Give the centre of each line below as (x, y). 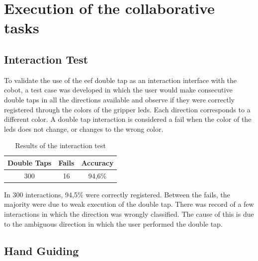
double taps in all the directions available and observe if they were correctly (119, 99)
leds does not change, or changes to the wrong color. (84, 129)
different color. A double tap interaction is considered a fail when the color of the (128, 119)
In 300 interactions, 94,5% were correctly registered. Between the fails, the (117, 194)
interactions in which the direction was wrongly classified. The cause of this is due (129, 214)
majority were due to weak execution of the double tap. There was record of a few (129, 204)
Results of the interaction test (60, 145)
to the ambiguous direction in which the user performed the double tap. (113, 223)
